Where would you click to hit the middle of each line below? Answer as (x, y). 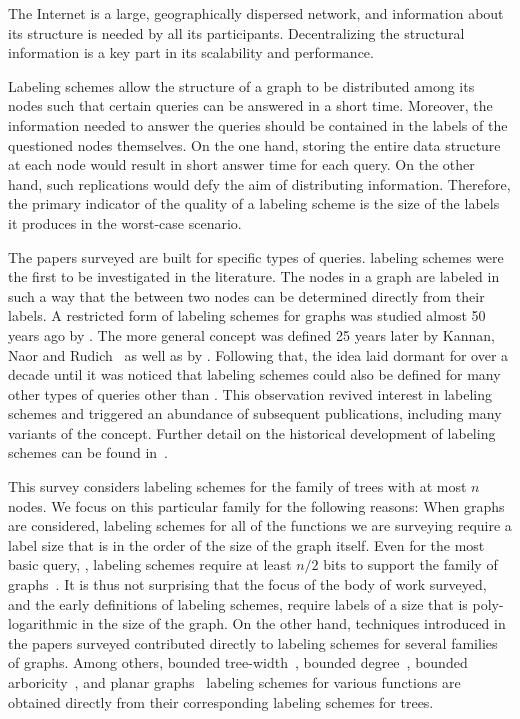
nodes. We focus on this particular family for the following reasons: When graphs (256, 505)
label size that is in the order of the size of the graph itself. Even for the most (246, 544)
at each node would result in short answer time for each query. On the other (241, 164)
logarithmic (43, 623)
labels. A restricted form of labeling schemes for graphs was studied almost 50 (247, 315)
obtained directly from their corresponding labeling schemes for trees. (221, 701)
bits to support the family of (410, 564)
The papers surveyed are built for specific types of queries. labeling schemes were (256, 256)
